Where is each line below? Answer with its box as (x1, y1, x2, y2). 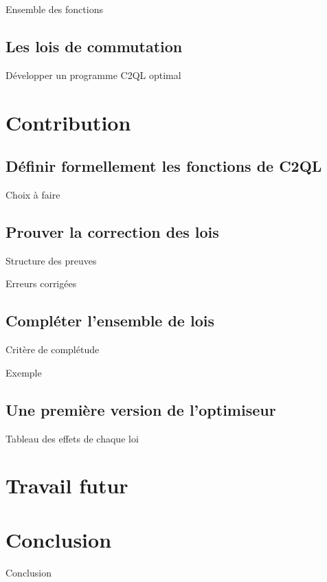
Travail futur (5, 471, 128, 500)
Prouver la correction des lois (5, 221, 219, 242)
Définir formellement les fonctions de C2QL (5, 155, 322, 177)
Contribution (5, 108, 131, 136)
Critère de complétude (5, 342, 100, 357)
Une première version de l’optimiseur (5, 399, 276, 420)
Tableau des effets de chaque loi (5, 431, 139, 445)
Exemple (5, 365, 42, 379)
